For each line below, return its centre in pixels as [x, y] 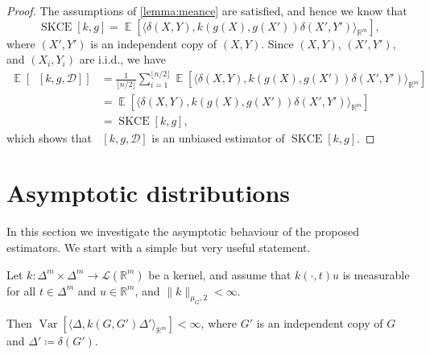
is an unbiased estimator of [218, 137]
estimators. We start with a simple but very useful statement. [159, 247]
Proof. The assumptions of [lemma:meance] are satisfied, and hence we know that [207, 10]
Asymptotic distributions [149, 193]
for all [21, 290]
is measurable [376, 274]
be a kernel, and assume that [220, 274]
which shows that [49, 137]
